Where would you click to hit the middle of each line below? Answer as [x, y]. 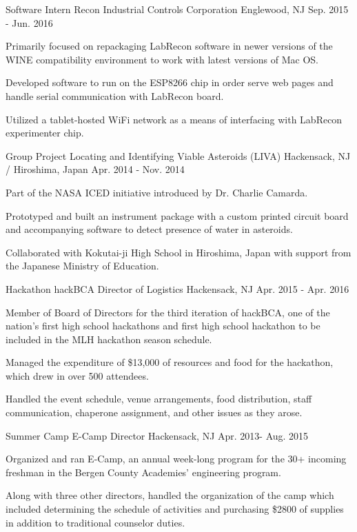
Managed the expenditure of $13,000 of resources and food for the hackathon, [170, 362]
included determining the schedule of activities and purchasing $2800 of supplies [175, 509]
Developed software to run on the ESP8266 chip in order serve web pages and [170, 82]
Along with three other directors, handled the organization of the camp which [170, 495]
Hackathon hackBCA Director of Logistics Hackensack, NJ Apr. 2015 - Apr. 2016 [177, 288]
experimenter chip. [45, 133]
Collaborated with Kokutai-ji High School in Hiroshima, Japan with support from [178, 252]
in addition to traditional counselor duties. [95, 522]
